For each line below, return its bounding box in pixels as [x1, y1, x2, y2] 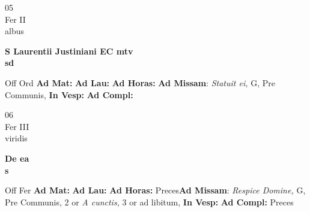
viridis [5, 132, 28, 144]
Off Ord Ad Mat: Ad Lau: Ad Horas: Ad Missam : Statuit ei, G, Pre [5, 76, 275, 89]
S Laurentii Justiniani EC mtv [5, 44, 133, 57]
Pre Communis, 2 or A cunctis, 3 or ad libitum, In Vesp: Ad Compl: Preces [5, 195, 294, 208]
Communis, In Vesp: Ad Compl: [5, 88, 133, 101]
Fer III [5, 120, 29, 132]
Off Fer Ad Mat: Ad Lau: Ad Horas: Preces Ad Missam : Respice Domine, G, [5, 184, 306, 196]
